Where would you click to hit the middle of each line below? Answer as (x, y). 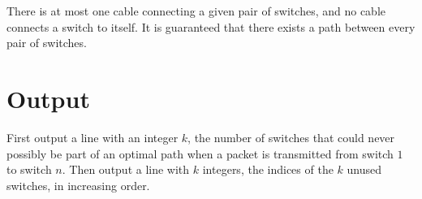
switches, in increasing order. (78, 185)
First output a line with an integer (93, 137)
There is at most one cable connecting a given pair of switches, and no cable (196, 11)
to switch (29, 169)
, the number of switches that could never (291, 137)
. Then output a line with (126, 169)
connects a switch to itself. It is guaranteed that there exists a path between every (211, 26)
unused (364, 169)
